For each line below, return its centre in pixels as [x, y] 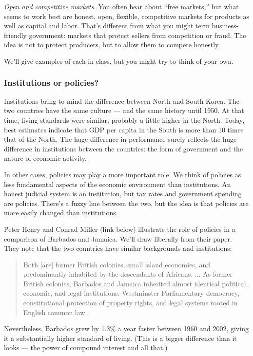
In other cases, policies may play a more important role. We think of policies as [123, 174]
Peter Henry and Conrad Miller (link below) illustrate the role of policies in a [120, 229]
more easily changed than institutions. [61, 213]
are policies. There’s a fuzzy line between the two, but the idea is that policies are [126, 203]
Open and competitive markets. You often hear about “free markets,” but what [121, 6]
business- [225, 26]
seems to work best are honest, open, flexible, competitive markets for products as [127, 16]
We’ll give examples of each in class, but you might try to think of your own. [119, 61]
